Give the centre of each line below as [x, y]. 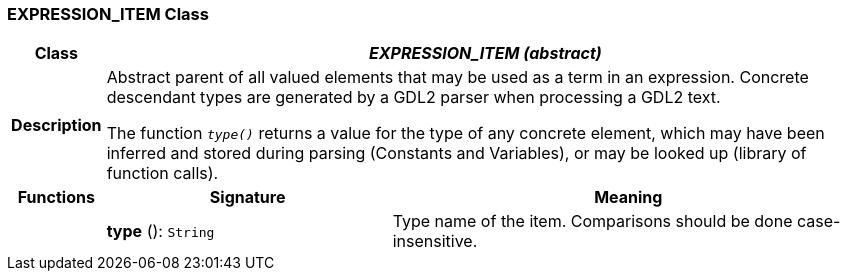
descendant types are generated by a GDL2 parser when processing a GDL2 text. [413, 97]
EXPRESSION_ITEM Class [108, 14]
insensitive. [435, 241]
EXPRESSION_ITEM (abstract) [485, 53]
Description [56, 125]
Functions [56, 197]
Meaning [628, 197]
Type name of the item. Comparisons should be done [592, 221]
